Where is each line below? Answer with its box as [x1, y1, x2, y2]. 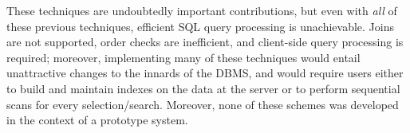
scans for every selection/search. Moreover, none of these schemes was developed [6, 96, 399, 112]
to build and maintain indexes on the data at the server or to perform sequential [6, 80, 400, 96]
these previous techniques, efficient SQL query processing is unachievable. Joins [6, 18, 394, 34]
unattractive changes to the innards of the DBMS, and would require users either [6, 65, 404, 81]
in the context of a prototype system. [6, 111, 188, 128]
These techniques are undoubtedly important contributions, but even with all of [6, 2, 397, 18]
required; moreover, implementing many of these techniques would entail [6, 49, 361, 65]
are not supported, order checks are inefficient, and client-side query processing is [6, 33, 404, 50]
